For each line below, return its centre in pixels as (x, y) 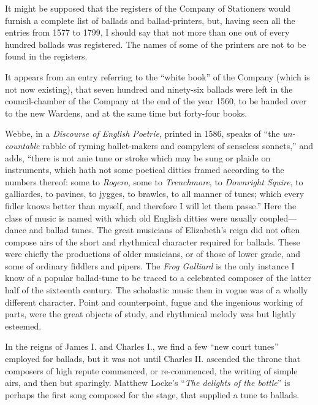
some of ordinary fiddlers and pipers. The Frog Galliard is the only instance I (150, 265)
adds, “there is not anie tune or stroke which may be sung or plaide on (138, 157)
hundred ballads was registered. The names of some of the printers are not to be (156, 44)
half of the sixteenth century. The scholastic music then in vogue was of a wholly (157, 290)
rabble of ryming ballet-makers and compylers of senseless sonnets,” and (178, 145)
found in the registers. (46, 56)
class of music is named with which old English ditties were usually (131, 218)
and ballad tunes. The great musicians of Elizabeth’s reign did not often (165, 230)
